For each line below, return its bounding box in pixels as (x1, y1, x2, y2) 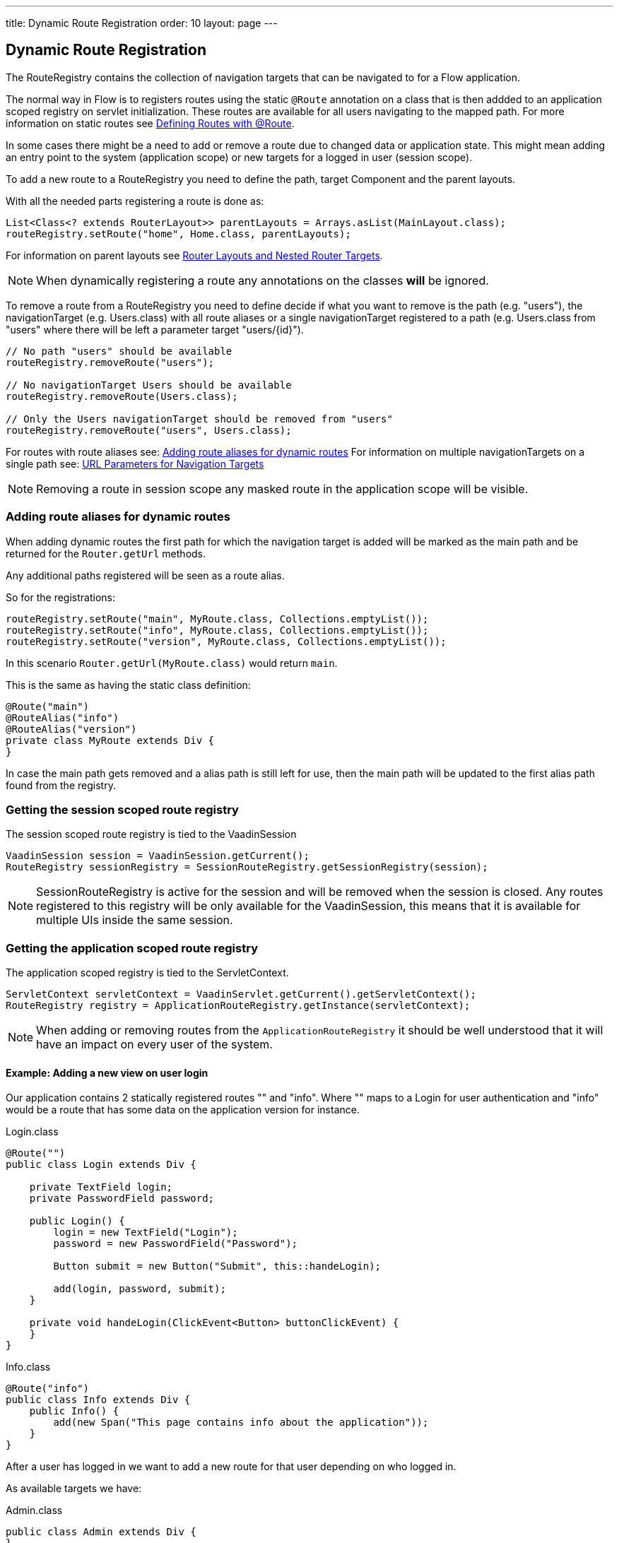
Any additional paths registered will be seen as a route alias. (6, 569, 285, 581)
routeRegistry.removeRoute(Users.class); (6, 390, 238, 402)
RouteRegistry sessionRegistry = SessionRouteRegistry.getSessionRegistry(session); (6, 861, 488, 873)
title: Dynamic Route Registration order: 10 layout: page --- (6, 17, 278, 29)
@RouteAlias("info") (6, 711, 119, 723)
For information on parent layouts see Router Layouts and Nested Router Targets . (6, 249, 383, 261)
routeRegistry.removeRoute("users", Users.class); (6, 424, 292, 436)
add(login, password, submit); (53, 1283, 226, 1295)
